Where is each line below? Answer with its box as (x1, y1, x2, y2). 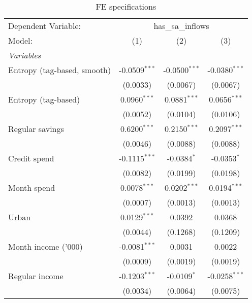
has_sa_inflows (153, 20, 209, 31)
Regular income (8, 270, 64, 282)
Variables (8, 49, 41, 61)
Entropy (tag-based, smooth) (8, 64, 111, 76)
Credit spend (8, 152, 54, 164)
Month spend (8, 182, 55, 193)
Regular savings (8, 123, 64, 134)
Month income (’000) (8, 241, 83, 252)
